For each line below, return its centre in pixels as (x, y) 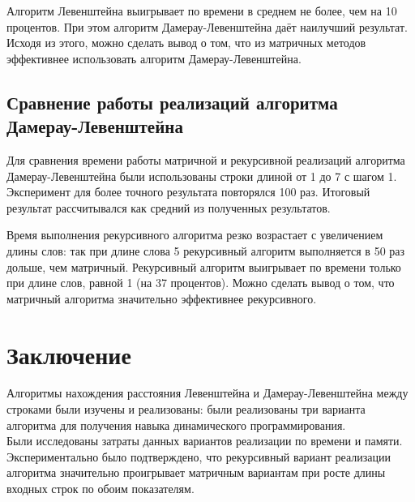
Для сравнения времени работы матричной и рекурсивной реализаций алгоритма (206, 159)
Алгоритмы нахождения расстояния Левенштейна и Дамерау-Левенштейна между (207, 393)
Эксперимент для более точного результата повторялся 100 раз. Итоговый (188, 192)
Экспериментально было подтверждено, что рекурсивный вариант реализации (199, 456)
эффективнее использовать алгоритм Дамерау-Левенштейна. (154, 58)
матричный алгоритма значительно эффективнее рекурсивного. (162, 298)
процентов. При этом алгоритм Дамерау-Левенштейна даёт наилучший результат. (207, 26)
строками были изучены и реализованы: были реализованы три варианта (186, 409)
